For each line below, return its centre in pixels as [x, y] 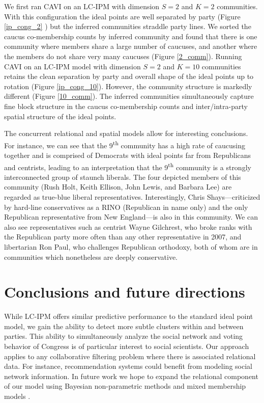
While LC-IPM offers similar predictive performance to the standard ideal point [129, 316]
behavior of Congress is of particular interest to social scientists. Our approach [127, 346]
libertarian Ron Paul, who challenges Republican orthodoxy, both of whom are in [131, 246]
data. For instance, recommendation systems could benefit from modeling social [128, 366]
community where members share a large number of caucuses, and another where [131, 46]
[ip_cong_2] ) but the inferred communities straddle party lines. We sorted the [128, 26]
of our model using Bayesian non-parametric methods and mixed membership [125, 386]
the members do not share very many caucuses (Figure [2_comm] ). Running [123, 56]
